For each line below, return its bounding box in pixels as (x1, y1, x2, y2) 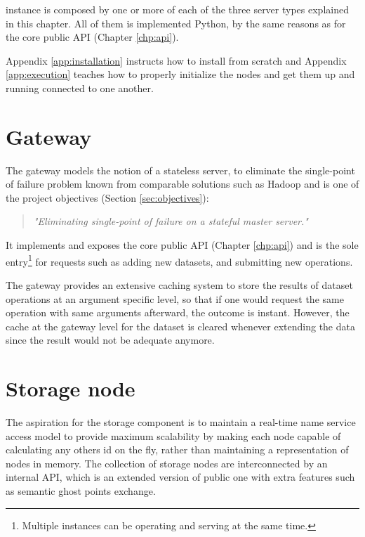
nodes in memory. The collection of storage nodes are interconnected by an (6, 455, 328, 470)
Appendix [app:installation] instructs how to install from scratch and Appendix (6, 53, 347, 67)
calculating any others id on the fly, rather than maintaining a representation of (6, 442, 349, 457)
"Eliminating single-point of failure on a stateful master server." (33, 214, 308, 228)
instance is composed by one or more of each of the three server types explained (6, 2, 349, 16)
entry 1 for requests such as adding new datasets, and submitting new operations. (6, 252, 353, 268)
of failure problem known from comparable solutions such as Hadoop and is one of (6, 176, 359, 191)
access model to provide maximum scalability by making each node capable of (6, 428, 341, 443)
